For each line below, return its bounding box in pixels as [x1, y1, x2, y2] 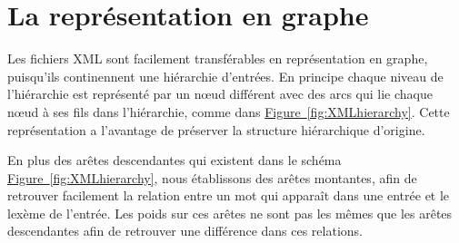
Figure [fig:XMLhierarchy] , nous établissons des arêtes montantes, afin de [7, 168, 417, 187]
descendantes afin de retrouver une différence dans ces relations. [7, 221, 363, 240]
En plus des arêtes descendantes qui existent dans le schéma [7, 151, 342, 170]
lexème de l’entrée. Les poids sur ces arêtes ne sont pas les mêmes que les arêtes [7, 203, 453, 222]
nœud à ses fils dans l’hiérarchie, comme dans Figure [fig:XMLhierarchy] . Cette [7, 102, 450, 121]
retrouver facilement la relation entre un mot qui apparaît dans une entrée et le [7, 186, 450, 205]
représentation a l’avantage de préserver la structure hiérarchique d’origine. [7, 120, 425, 139]
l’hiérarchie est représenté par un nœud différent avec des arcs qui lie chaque [7, 84, 433, 103]
